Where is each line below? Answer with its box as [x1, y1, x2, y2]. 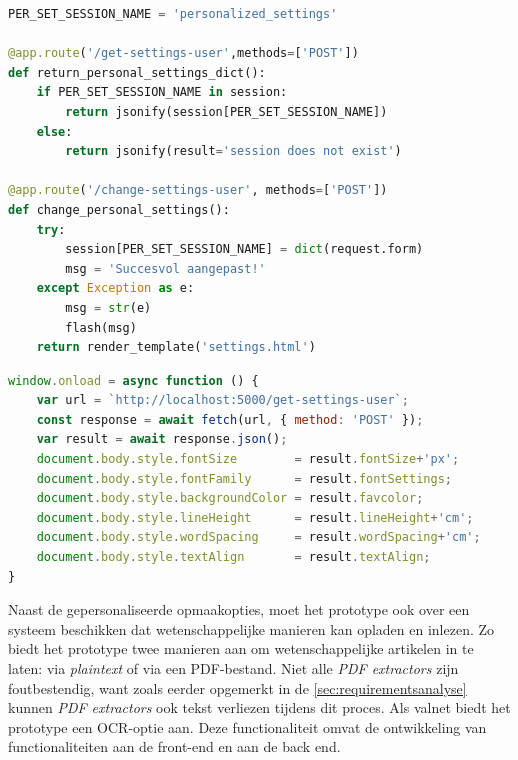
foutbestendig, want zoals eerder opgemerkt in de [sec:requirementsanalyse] [8, 677, 467, 698]
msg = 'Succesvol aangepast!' [65, 261, 266, 276]
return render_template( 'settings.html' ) [36, 340, 316, 355]
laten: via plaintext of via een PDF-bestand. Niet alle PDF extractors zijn [8, 658, 459, 678]
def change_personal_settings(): [8, 202, 230, 217]
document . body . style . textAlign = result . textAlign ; [36, 550, 431, 565]
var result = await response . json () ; [36, 432, 288, 447]
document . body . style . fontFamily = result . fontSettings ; [36, 471, 452, 486]
